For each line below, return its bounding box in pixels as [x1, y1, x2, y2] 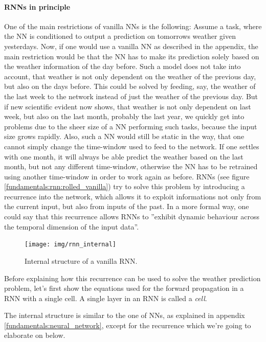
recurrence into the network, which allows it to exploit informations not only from [4, 191, 261, 201]
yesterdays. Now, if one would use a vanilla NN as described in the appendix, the [4, 40, 258, 51]
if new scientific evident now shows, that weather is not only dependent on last [4, 101, 251, 111]
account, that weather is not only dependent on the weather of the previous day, [4, 71, 256, 81]
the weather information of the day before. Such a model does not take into [4, 61, 241, 72]
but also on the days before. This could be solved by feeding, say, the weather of [4, 81, 256, 92]
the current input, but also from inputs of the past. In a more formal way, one [4, 201, 249, 212]
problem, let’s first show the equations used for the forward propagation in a [4, 283, 244, 293]
